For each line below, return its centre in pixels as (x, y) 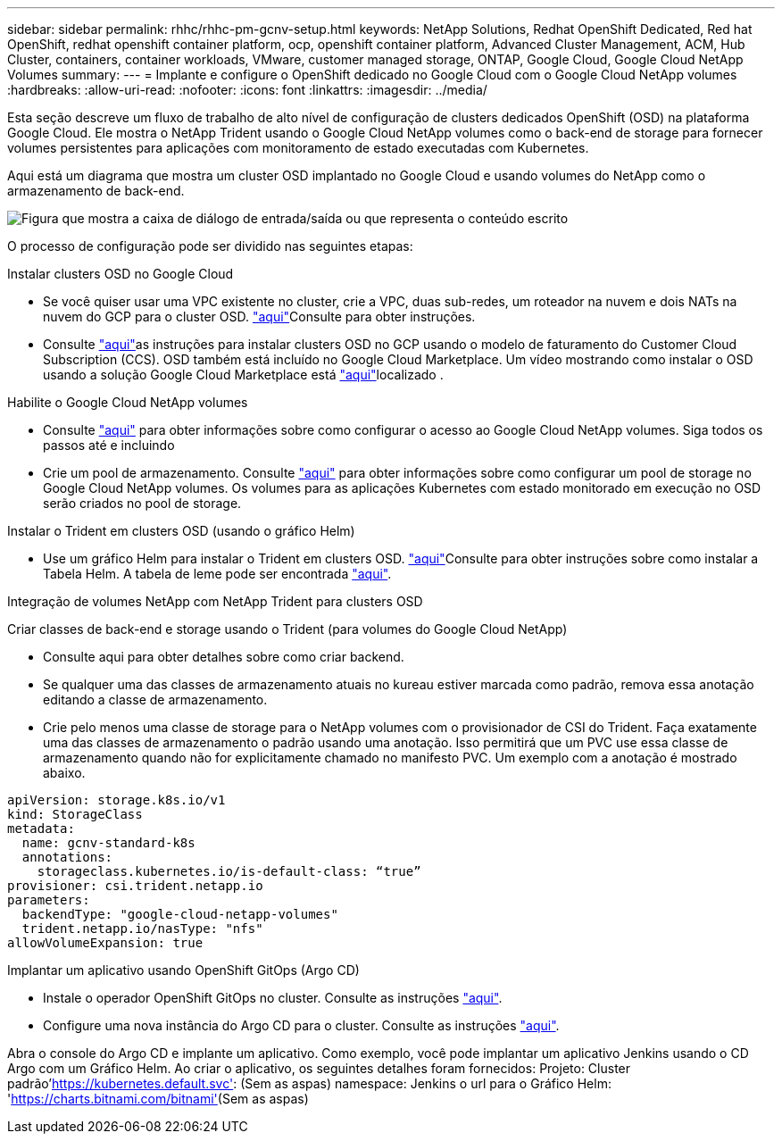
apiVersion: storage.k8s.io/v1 (116, 800)
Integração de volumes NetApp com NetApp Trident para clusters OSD (215, 601)
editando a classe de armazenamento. (155, 700)
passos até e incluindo (109, 445)
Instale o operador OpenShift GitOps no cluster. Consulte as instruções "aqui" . (273, 998)
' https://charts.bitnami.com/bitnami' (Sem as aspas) (158, 1099)
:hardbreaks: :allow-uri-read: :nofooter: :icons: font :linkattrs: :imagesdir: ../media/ (247, 90)
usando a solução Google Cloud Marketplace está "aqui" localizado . (243, 375)
